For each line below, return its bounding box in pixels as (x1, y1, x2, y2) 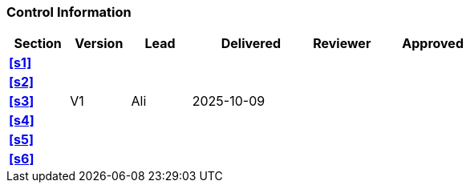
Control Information (6, 4, 132, 20)
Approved (402, 35, 464, 52)
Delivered (221, 35, 282, 52)
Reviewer (313, 35, 371, 52)
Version (75, 35, 124, 52)
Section (14, 35, 62, 52)
